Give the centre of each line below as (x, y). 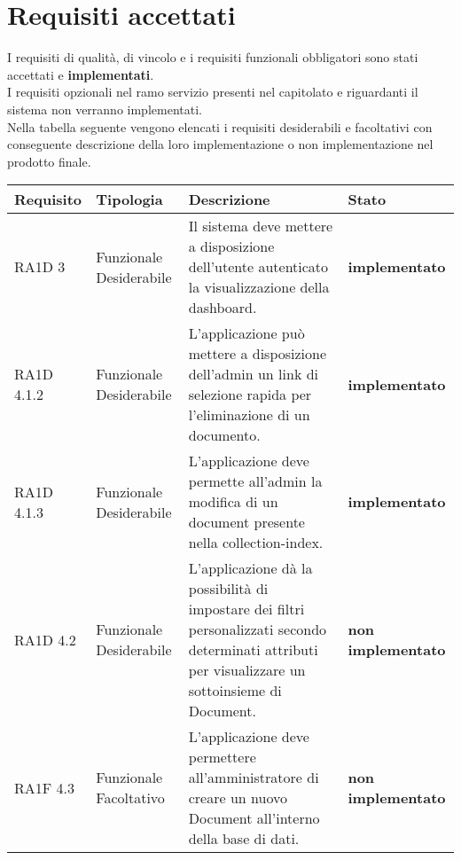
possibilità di (228, 589)
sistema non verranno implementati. (105, 109)
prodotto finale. (49, 161)
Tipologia (129, 199)
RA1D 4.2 (45, 639)
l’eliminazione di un (249, 415)
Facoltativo (130, 798)
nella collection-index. (256, 543)
